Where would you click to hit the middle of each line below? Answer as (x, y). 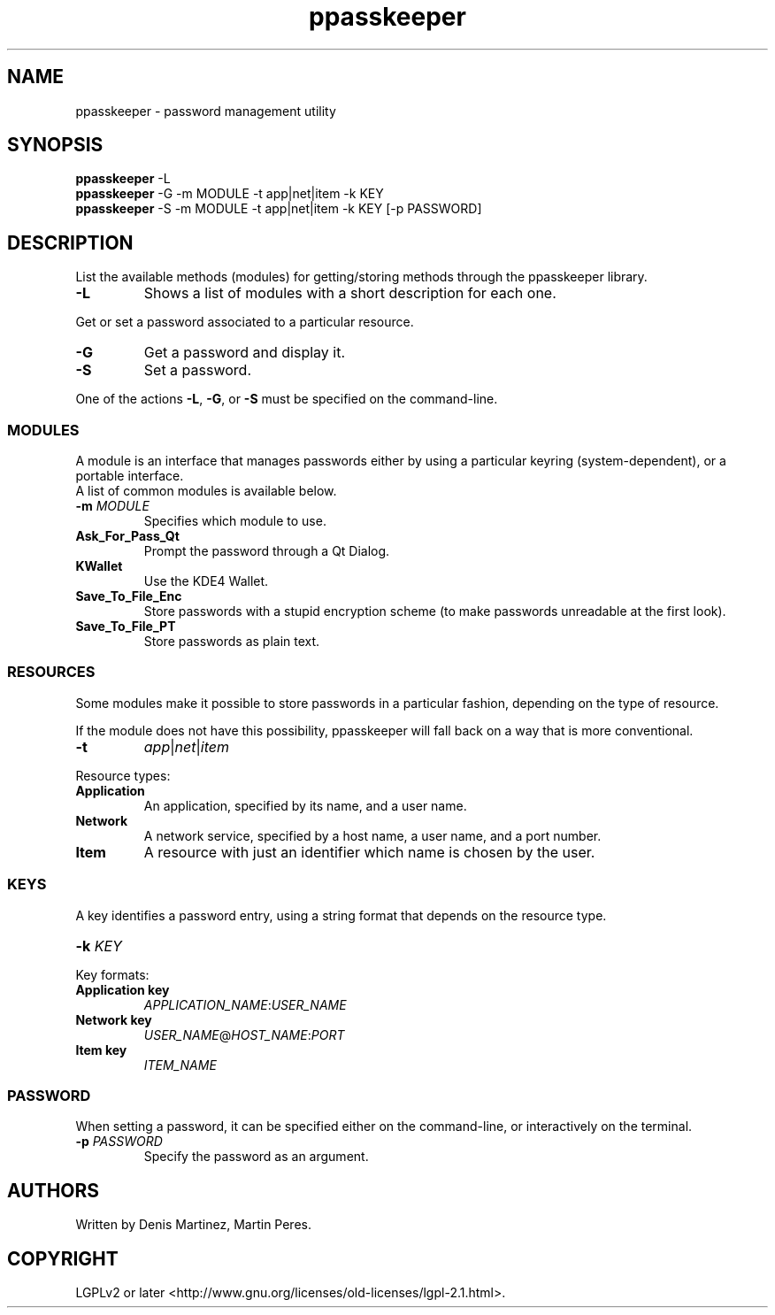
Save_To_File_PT (126, 627)
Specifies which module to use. (235, 521)
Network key (114, 1019)
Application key (123, 989)
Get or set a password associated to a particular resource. (245, 322)
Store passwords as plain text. (232, 642)
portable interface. (130, 476)
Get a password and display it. (245, 353)
